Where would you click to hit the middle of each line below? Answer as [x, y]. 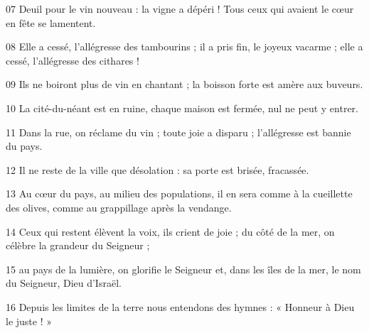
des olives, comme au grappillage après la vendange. [119, 207]
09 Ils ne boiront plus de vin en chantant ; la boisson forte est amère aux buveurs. [184, 84]
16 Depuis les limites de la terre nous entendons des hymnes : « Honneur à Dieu [180, 306]
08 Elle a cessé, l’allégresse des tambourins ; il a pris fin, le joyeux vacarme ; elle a [184, 47]
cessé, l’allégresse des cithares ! [73, 60]
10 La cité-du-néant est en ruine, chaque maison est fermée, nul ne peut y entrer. [182, 108]
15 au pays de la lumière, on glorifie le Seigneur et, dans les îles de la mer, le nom [183, 269]
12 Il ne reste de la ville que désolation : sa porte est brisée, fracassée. [157, 169]
